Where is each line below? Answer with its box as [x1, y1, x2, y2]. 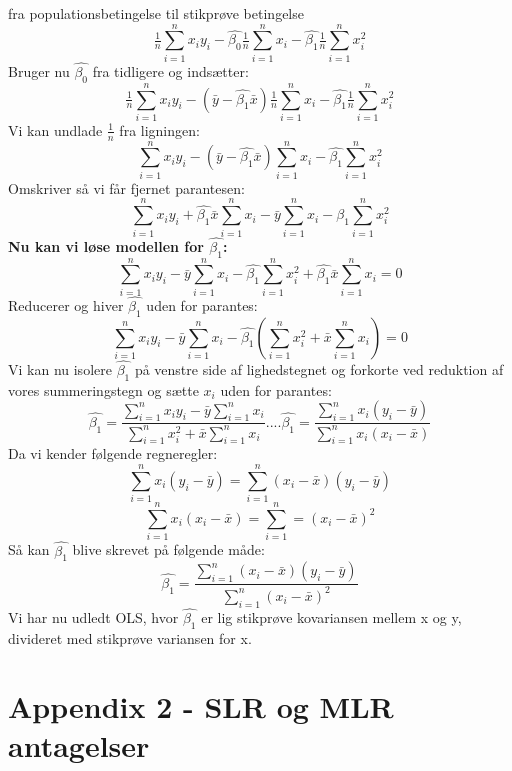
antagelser [8, 725, 150, 766]
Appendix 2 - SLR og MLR [8, 686, 394, 727]
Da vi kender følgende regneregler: [8, 443, 218, 464]
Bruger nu [8, 60, 70, 81]
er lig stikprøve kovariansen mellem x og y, [201, 606, 462, 627]
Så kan [8, 539, 50, 560]
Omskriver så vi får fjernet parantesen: [8, 177, 245, 198]
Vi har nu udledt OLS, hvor [8, 606, 179, 627]
